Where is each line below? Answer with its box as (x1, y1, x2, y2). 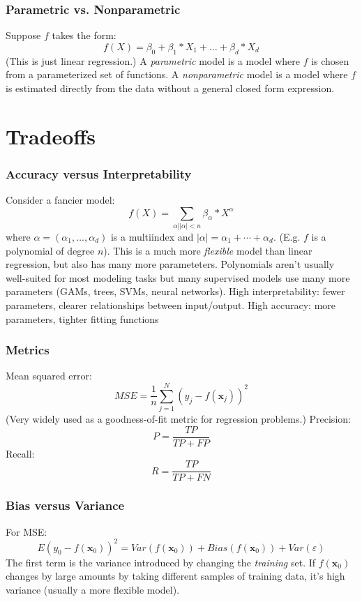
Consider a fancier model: (6, 192, 115, 206)
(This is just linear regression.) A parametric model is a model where (6, 53, 300, 68)
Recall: (6, 446, 35, 460)
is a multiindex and (110, 229, 194, 243)
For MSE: (6, 524, 47, 539)
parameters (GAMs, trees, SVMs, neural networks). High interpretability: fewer (6, 284, 345, 299)
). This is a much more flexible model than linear (103, 243, 312, 257)
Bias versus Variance (6, 497, 125, 514)
